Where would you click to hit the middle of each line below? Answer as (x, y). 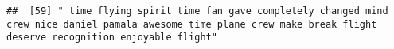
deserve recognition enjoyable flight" (112, 38)
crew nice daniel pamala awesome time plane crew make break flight (192, 24)
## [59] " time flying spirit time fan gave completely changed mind (197, 11)
